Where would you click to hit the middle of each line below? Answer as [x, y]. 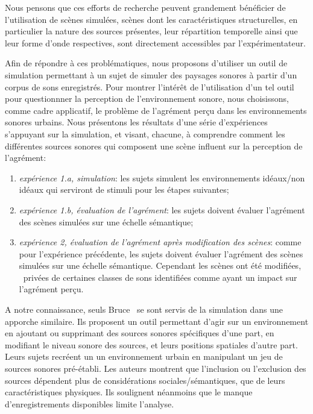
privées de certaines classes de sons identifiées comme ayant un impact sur [160, 277]
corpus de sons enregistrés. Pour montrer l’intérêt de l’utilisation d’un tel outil [150, 86]
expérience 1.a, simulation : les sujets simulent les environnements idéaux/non [162, 177]
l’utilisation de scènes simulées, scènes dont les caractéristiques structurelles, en [151, 19]
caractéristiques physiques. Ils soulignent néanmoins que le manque [129, 392]
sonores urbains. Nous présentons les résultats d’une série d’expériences [136, 122]
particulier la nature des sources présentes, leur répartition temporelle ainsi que [151, 31]
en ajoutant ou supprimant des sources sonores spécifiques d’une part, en [140, 333]
